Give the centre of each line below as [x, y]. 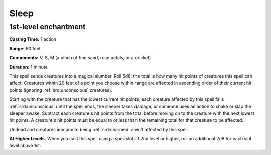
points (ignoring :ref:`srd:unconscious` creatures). [61, 90]
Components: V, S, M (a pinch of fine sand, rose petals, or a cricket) [80, 58]
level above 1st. [25, 146]
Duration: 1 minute [28, 67]
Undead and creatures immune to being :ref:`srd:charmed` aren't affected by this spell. [99, 129]
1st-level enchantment [47, 27]
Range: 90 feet [25, 48]
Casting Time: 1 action [33, 39]
